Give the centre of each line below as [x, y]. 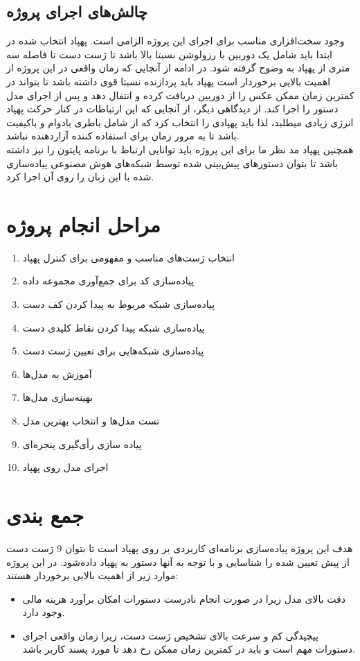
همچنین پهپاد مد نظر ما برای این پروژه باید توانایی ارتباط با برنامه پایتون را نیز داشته [180, 149]
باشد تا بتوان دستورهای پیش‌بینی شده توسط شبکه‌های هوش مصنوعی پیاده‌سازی [172, 163]
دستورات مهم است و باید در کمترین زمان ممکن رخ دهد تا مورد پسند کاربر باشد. [189, 649]
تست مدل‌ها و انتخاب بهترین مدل [91, 421]
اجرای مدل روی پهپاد [65, 467]
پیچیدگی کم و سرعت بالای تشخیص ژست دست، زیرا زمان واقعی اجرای [170, 635]
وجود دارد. [44, 612]
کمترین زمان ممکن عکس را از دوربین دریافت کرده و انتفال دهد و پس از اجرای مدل [180, 95]
